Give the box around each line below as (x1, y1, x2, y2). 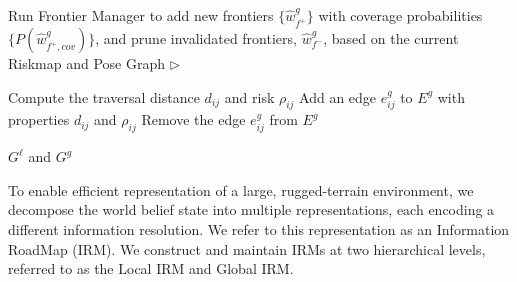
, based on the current (323, 28, 459, 49)
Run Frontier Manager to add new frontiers (8, 5, 274, 25)
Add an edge (299, 86, 377, 107)
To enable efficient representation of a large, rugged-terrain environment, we (8, 179, 474, 200)
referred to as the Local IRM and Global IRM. (8, 258, 294, 279)
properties (8, 109, 70, 130)
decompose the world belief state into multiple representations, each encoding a (8, 199, 495, 220)
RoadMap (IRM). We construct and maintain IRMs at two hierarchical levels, (8, 238, 486, 259)
